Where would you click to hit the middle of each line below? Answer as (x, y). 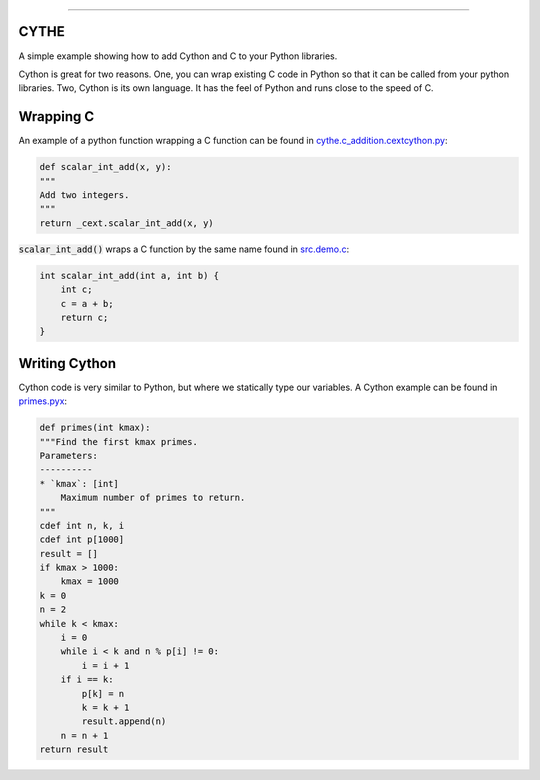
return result (74, 749)
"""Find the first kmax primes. (119, 441)
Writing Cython (67, 363)
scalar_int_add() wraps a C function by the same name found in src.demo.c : (184, 249)
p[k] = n (103, 693)
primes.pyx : (43, 401)
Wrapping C (56, 116)
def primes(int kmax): (95, 428)
